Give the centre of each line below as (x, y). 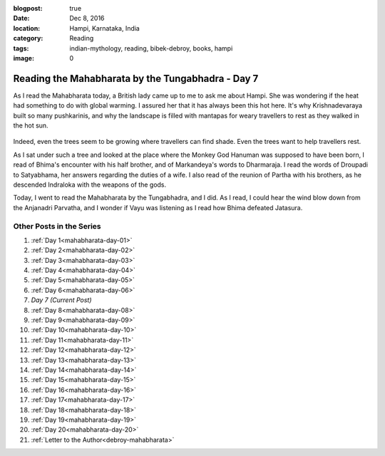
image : (24, 58)
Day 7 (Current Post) (61, 300)
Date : (21, 19)
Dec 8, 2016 (87, 19)
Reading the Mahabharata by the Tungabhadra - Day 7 (136, 78)
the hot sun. (31, 125)
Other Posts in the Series (57, 226)
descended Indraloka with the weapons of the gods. (90, 185)
